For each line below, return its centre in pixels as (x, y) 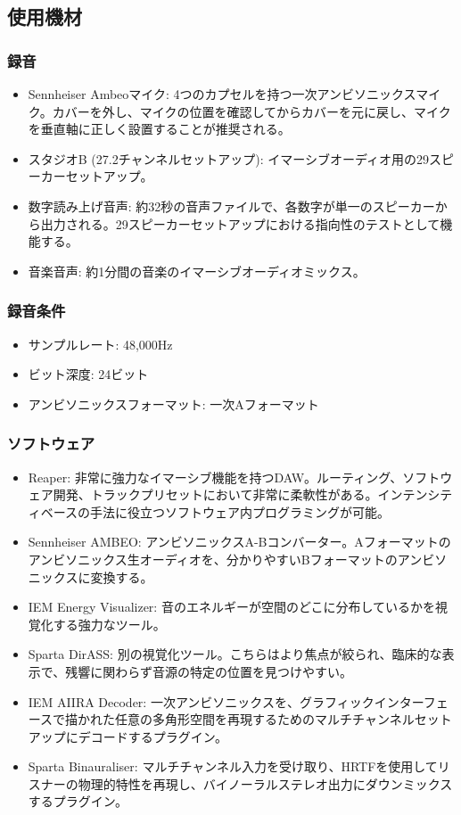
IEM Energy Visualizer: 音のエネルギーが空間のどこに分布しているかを (232, 607)
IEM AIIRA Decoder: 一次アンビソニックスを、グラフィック (201, 701)
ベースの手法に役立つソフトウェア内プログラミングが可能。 (215, 511)
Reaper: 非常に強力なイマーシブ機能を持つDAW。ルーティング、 (215, 477)
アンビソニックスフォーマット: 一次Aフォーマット (173, 403)
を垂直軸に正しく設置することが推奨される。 (159, 129)
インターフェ (411, 701)
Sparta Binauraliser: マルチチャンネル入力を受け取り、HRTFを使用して (233, 766)
